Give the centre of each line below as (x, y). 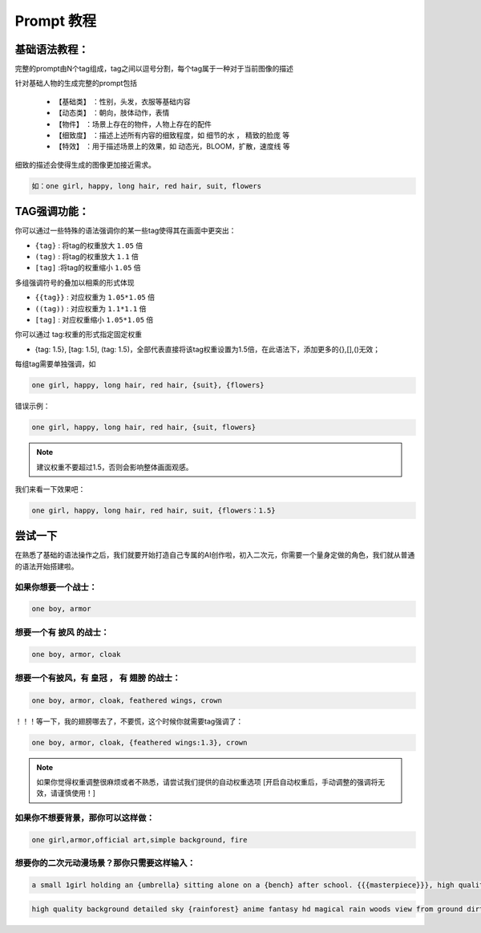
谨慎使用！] (77, 793)
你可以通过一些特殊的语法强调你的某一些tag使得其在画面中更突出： (125, 231)
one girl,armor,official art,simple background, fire (139, 840)
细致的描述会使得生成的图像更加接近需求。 (85, 164)
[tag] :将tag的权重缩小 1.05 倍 (88, 268)
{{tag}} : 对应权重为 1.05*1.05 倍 (95, 298)
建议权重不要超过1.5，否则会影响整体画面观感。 (115, 467)
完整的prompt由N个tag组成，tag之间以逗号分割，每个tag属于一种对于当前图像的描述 (154, 69)
